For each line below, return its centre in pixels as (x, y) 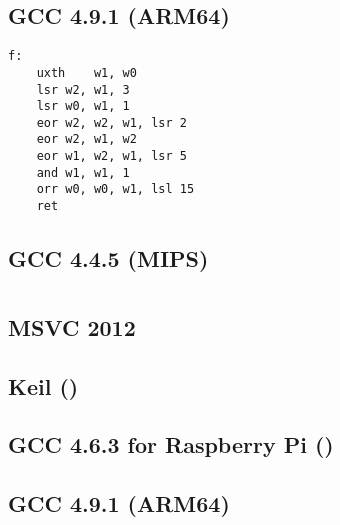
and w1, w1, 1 (83, 172)
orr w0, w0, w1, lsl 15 (115, 189)
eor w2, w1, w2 (86, 139)
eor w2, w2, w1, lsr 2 (111, 122)
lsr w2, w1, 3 (83, 89)
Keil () (43, 385)
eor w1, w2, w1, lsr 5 (111, 156)
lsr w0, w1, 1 (83, 106)
